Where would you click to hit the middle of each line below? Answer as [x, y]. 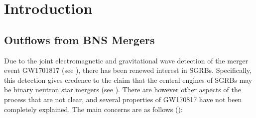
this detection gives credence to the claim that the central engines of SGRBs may [128, 80]
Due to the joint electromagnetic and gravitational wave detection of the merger [126, 60]
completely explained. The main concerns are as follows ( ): [93, 109]
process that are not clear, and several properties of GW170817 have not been [123, 99]
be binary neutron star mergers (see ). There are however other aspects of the [123, 89]
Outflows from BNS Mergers [79, 39]
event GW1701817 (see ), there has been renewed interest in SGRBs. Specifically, [128, 70]
